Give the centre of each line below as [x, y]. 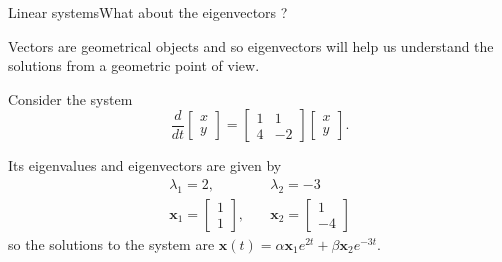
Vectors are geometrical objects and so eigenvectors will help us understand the [251, 45]
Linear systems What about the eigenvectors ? [148, 12]
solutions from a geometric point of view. [134, 65]
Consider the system [70, 98]
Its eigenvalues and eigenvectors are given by [145, 165]
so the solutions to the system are [111, 243]
